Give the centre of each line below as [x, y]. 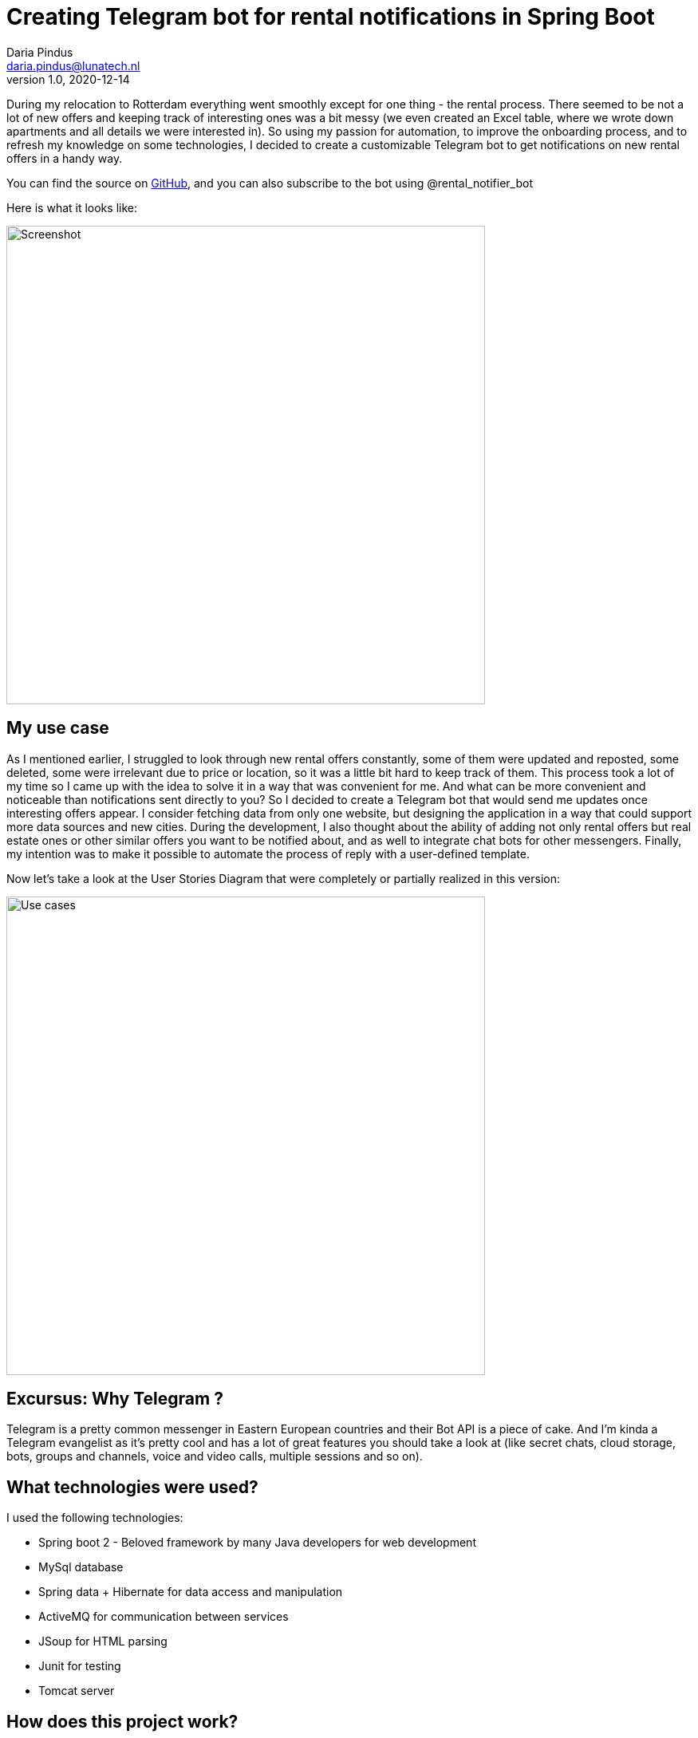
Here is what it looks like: [72, 207]
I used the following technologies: [95, 1518]
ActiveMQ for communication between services [164, 1617]
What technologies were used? [132, 1487]
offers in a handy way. [65, 158]
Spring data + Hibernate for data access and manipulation [191, 1592]
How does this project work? [122, 1721]
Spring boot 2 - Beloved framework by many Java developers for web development [257, 1543]
